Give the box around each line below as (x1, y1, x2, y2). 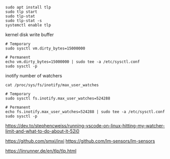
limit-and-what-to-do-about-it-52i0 (5, 128, 80, 134)
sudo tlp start (5, 9, 38, 14)
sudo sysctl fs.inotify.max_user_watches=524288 (5, 96, 110, 101)
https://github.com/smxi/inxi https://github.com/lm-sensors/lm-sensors (5, 138, 155, 144)
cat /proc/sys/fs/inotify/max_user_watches (5, 83, 99, 88)
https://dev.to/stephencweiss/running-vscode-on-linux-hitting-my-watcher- (5, 123, 165, 128)
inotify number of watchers (5, 73, 63, 78)
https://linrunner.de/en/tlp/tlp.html (5, 148, 77, 154)
